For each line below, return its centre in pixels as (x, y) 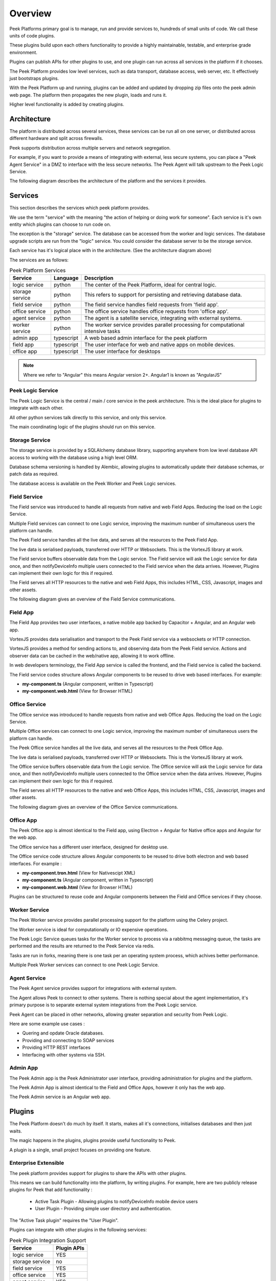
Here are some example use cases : (47, 1024)
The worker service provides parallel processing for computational (165, 325)
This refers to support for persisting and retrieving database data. (163, 295)
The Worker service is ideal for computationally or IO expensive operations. (89, 929)
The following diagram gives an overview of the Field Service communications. (93, 599)
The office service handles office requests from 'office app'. (157, 312)
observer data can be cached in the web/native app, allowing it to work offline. (92, 655)
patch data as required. (34, 474)
